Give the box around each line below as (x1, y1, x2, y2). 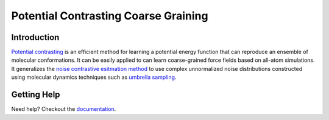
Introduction (11, 32, 60, 42)
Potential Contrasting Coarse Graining (11, 9, 208, 22)
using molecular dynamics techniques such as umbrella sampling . (11, 73, 177, 81)
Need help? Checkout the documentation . (11, 105, 116, 113)
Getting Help (11, 90, 60, 100)
